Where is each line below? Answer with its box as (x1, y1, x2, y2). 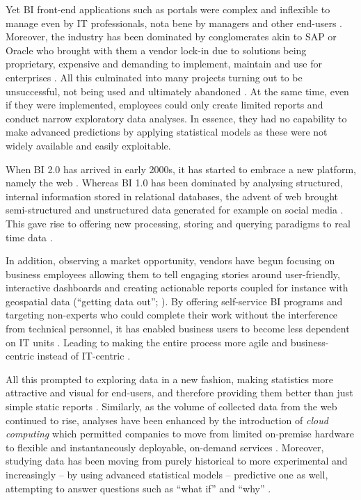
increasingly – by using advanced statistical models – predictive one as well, (6, 467, 328, 481)
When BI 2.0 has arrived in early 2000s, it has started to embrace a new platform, (6, 161, 356, 176)
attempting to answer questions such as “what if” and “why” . (6, 481, 271, 495)
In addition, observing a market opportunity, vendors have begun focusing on (6, 253, 335, 268)
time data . (6, 229, 53, 244)
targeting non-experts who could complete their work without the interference (6, 307, 338, 322)
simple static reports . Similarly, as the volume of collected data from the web (6, 399, 337, 414)
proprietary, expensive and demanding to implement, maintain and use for (6, 56, 322, 71)
